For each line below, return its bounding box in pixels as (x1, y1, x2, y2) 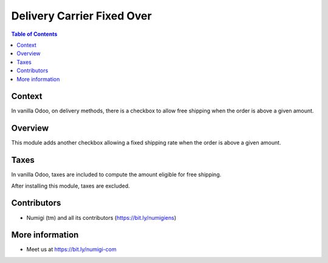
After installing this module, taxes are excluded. (11, 182, 130, 190)
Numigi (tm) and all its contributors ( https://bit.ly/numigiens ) (26, 214, 177, 221)
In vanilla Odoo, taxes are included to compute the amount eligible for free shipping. (11, 171, 222, 179)
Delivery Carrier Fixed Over (11, 9, 152, 22)
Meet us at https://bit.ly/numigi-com (26, 246, 117, 253)
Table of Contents (11, 30, 58, 38)
